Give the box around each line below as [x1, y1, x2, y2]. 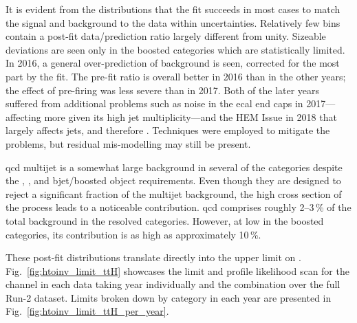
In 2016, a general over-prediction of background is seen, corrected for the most [6, 56, 340, 70]
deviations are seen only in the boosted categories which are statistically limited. [6, 42, 345, 56]
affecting [6, 109, 41, 124]
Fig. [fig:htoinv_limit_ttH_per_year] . [6, 304, 169, 318]
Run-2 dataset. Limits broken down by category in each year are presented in [6, 290, 332, 304]
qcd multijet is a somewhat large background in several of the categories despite [6, 159, 343, 174]
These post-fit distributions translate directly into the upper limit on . [6, 250, 301, 265]
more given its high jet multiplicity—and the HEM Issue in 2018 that [44, 109, 337, 124]
